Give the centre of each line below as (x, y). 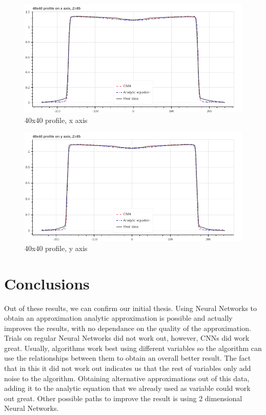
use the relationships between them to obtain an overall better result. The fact (128, 358)
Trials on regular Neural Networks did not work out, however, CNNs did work (127, 338)
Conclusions (47, 283)
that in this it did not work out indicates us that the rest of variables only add (128, 368)
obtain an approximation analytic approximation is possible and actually (118, 318)
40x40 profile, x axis (56, 120)
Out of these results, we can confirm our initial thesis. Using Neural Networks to (131, 308)
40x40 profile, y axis (56, 248)
